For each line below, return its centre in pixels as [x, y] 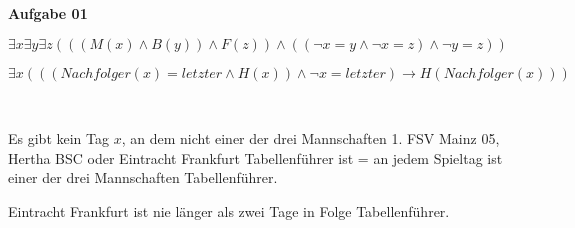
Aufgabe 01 [48, 13]
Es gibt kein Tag [58, 138]
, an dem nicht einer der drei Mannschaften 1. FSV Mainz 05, [310, 138]
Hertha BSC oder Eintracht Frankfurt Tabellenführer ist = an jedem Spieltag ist [255, 157]
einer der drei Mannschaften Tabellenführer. [143, 177]
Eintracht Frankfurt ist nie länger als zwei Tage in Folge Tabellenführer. [229, 210]
